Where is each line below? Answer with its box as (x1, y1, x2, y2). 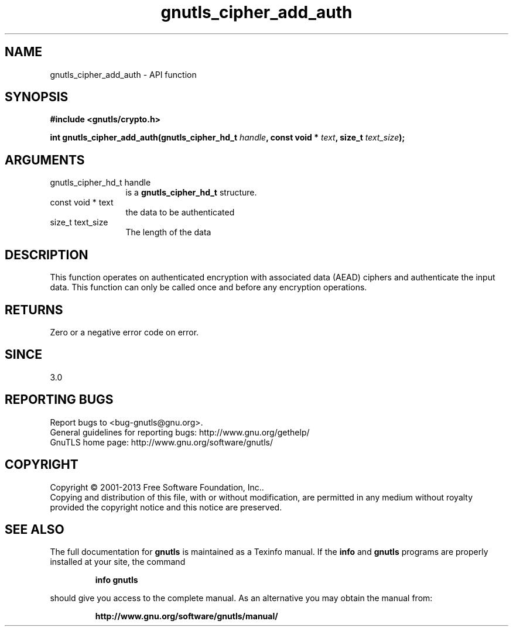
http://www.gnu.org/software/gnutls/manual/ (95, 611, 278, 622)
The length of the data (125, 227, 211, 238)
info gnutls (95, 575, 138, 585)
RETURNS (5, 302, 63, 317)
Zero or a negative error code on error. (50, 327, 199, 337)
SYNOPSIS (5, 90, 69, 105)
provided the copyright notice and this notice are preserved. (50, 502, 282, 512)
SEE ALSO (5, 522, 64, 537)
